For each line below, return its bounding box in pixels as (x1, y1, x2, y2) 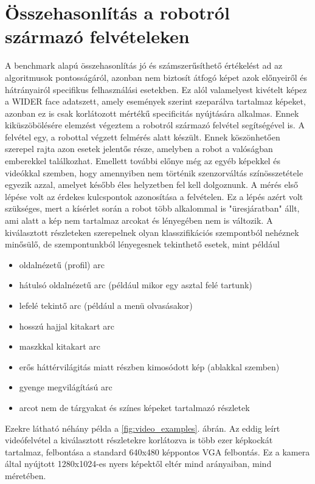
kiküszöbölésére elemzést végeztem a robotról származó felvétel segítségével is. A (5, 119, 305, 131)
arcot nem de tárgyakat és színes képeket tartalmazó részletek (19, 401, 250, 413)
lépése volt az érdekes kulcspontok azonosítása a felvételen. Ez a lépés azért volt (5, 190, 303, 202)
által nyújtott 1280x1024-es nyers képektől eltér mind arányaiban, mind (5, 457, 272, 470)
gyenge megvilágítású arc (19, 381, 112, 393)
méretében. (5, 469, 46, 482)
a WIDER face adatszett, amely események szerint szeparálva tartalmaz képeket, (5, 95, 306, 108)
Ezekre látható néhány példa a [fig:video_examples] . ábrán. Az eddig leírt (5, 421, 280, 434)
